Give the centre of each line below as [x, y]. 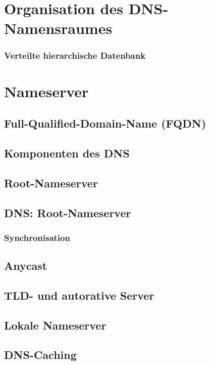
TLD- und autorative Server [79, 295]
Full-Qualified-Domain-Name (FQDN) [105, 123]
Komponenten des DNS [67, 153]
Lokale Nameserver [55, 325]
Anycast [26, 266]
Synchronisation [37, 237]
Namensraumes [58, 28]
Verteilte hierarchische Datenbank [75, 55]
